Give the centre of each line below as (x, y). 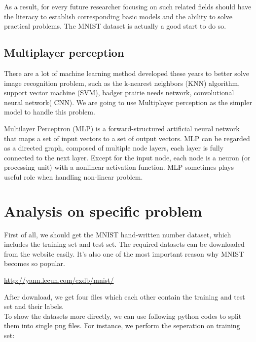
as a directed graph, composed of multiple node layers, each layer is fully (114, 148)
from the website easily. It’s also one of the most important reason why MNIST (124, 253)
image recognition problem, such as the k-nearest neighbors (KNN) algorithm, (122, 83)
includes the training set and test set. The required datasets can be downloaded (124, 244)
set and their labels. (34, 306)
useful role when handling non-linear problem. (73, 176)
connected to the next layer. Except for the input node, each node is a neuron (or (127, 157)
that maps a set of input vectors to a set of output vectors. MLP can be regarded (127, 138)
